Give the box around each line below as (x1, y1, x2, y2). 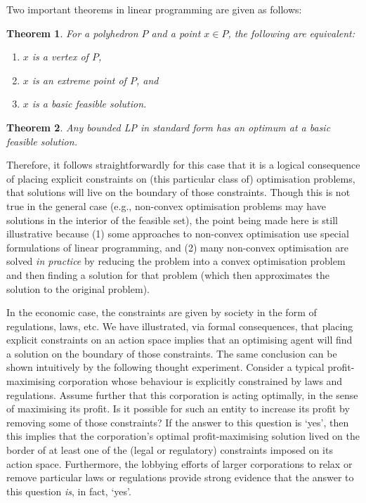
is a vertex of (32, 49, 89, 64)
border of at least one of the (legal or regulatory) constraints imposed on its (6, 443, 333, 457)
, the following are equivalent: (228, 25, 355, 40)
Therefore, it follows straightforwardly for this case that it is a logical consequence (6, 157, 360, 172)
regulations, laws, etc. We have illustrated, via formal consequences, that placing (6, 318, 353, 333)
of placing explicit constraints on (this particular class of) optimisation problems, (6, 171, 355, 185)
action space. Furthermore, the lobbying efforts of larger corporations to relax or (6, 456, 353, 471)
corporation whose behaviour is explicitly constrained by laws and (58, 374, 343, 388)
